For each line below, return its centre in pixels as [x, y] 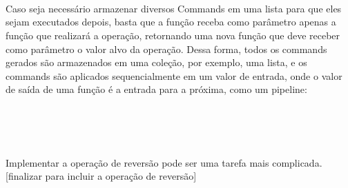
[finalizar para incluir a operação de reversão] [101, 176]
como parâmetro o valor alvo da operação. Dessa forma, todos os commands [166, 49]
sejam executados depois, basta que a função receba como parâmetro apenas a [171, 22]
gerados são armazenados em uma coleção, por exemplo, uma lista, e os [156, 62]
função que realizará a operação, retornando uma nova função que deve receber [173, 35]
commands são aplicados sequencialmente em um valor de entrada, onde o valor [174, 75]
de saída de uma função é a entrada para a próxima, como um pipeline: [156, 89]
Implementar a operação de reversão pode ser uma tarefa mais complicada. [164, 162]
